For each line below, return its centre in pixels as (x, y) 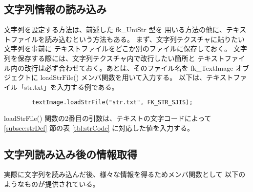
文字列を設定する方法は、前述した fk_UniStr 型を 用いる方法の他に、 (115, 29)
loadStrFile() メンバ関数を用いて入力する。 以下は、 (123, 77)
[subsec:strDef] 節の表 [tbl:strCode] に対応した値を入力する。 (99, 127)
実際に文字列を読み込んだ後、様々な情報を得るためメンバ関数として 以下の (125, 174)
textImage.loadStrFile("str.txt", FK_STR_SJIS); (112, 103)
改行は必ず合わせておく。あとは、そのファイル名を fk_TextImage (129, 67)
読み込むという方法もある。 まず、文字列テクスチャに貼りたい (145, 39)
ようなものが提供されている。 (52, 184)
